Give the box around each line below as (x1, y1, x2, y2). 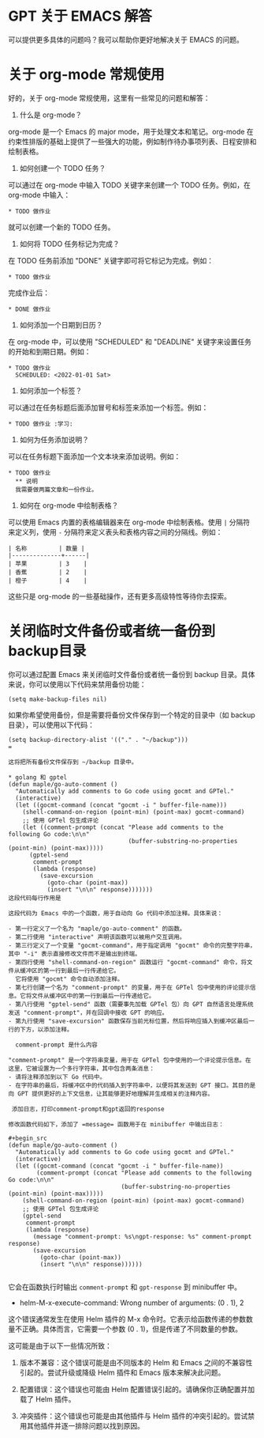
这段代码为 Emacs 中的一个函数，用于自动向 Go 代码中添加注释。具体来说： (8, 909, 223, 918)
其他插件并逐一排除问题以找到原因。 (26, 1421, 144, 1430)
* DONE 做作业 (8, 305, 51, 313)
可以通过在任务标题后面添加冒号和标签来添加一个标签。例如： (8, 403, 209, 412)
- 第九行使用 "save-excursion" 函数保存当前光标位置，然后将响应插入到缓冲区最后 (8, 1017, 250, 1025)
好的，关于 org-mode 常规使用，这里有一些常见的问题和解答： (8, 93, 210, 103)
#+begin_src (8, 1134, 47, 1142)
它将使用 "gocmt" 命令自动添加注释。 (15, 974, 124, 983)
